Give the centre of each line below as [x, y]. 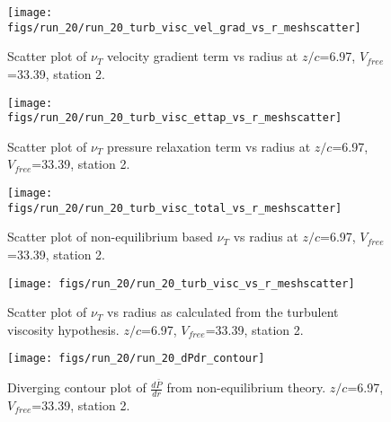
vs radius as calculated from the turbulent [223, 312]
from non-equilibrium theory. [246, 387]
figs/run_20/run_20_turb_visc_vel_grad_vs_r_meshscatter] [184, 27]
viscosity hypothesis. [63, 329]
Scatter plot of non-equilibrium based [110, 237]
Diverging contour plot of [77, 387]
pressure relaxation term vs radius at [209, 146]
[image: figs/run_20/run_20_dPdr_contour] [136, 359]
